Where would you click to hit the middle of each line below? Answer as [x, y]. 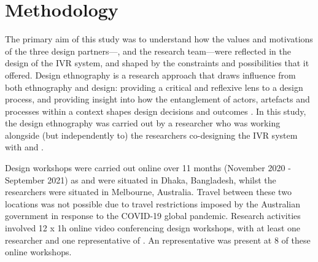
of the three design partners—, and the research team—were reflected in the [148, 51]
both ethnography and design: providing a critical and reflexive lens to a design [154, 87]
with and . [25, 147]
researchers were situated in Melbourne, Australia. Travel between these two [148, 192]
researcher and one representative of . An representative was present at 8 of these [158, 240]
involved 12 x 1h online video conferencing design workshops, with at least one [153, 228]
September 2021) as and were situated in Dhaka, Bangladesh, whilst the [141, 179]
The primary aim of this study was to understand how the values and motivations [159, 39]
